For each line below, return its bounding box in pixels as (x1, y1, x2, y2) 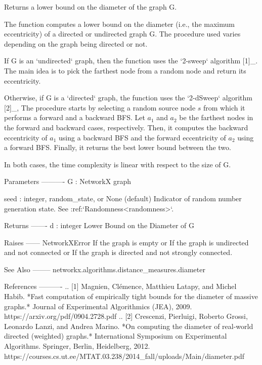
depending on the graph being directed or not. (4, 38, 148, 49)
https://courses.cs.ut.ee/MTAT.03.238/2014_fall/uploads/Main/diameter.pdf (4, 350, 244, 361)
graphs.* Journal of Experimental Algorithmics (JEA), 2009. (4, 301, 192, 311)
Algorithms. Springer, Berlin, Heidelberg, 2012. (4, 341, 150, 351)
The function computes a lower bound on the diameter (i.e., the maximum (4, 18, 235, 29)
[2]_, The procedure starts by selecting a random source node (4, 102, 196, 113)
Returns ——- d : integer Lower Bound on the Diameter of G (4, 220, 194, 231)
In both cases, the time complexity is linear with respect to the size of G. (4, 159, 231, 169)
